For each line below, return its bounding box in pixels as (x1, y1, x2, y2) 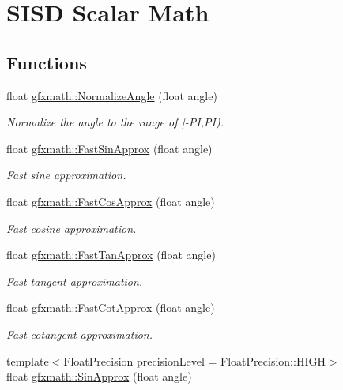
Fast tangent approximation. (6, 272, 143, 289)
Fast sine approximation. (6, 167, 126, 183)
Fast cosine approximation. (6, 219, 137, 236)
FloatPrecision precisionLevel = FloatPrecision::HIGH (63, 352, 326, 369)
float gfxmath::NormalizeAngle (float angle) (6, 87, 217, 103)
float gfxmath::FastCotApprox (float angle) (6, 299, 215, 316)
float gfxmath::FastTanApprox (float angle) (6, 246, 216, 263)
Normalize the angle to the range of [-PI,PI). (6, 114, 224, 130)
